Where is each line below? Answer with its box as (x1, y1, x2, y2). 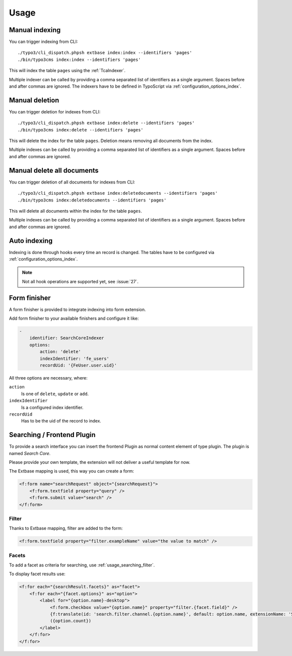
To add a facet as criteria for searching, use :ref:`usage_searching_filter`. (9, 562, 155, 568)
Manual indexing (9, 26, 61, 34)
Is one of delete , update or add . (21, 391, 89, 397)
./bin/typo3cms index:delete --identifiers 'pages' (18, 127, 144, 132)
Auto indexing (9, 237, 53, 245)
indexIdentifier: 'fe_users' (39, 356, 109, 361)
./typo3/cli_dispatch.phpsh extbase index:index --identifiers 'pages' (18, 50, 192, 55)
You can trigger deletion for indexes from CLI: (9, 109, 101, 114)
